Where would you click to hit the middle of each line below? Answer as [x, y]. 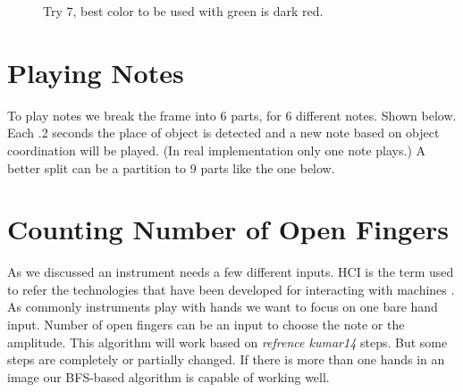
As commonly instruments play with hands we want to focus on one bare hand [223, 307]
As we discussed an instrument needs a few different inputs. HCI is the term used [231, 272]
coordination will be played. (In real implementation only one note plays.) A [217, 150]
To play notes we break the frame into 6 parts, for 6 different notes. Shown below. [232, 115]
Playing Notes [96, 72]
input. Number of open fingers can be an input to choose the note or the [206, 324]
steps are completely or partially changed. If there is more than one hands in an [226, 359]
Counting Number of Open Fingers [228, 229]
